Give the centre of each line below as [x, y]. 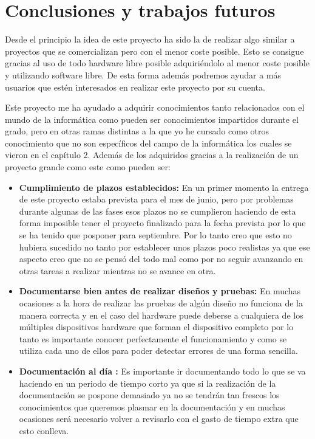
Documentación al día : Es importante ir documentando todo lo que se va [162, 371]
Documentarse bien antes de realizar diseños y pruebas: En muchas [160, 291]
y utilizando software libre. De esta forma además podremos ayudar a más [143, 74]
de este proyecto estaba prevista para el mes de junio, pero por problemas [156, 199]
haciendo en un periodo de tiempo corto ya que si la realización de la [147, 383]
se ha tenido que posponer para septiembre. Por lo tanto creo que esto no [155, 235]
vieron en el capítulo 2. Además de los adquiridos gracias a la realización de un [152, 155]
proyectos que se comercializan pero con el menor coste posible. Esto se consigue [154, 51]
